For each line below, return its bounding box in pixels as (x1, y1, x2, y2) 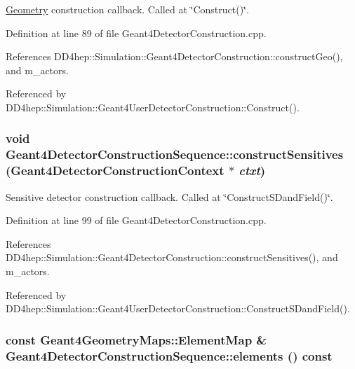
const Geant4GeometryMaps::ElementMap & (6, 330, 267, 348)
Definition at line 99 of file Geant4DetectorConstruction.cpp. (6, 213, 267, 228)
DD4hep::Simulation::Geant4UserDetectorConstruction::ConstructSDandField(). (6, 301, 350, 316)
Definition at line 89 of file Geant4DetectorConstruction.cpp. (6, 25, 267, 40)
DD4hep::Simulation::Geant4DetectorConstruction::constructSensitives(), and (6, 250, 338, 265)
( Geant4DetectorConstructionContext (6, 162, 225, 179)
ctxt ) (239, 162, 266, 179)
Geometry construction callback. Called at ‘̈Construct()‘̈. (6, 2, 249, 16)
